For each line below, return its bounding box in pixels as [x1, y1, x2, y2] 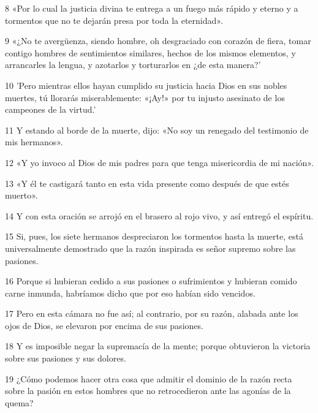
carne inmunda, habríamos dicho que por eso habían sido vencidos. [5, 286, 256, 299]
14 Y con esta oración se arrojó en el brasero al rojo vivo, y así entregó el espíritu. [5, 209, 314, 222]
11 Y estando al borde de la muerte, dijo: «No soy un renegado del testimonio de [5, 123, 309, 136]
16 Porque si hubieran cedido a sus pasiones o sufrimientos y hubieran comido [5, 275, 297, 287]
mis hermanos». [5, 135, 63, 148]
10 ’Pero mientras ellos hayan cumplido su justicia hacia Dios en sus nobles [5, 78, 287, 91]
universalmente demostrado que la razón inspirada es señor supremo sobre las [5, 241, 296, 254]
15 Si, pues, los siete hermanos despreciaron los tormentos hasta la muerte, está [5, 230, 303, 243]
